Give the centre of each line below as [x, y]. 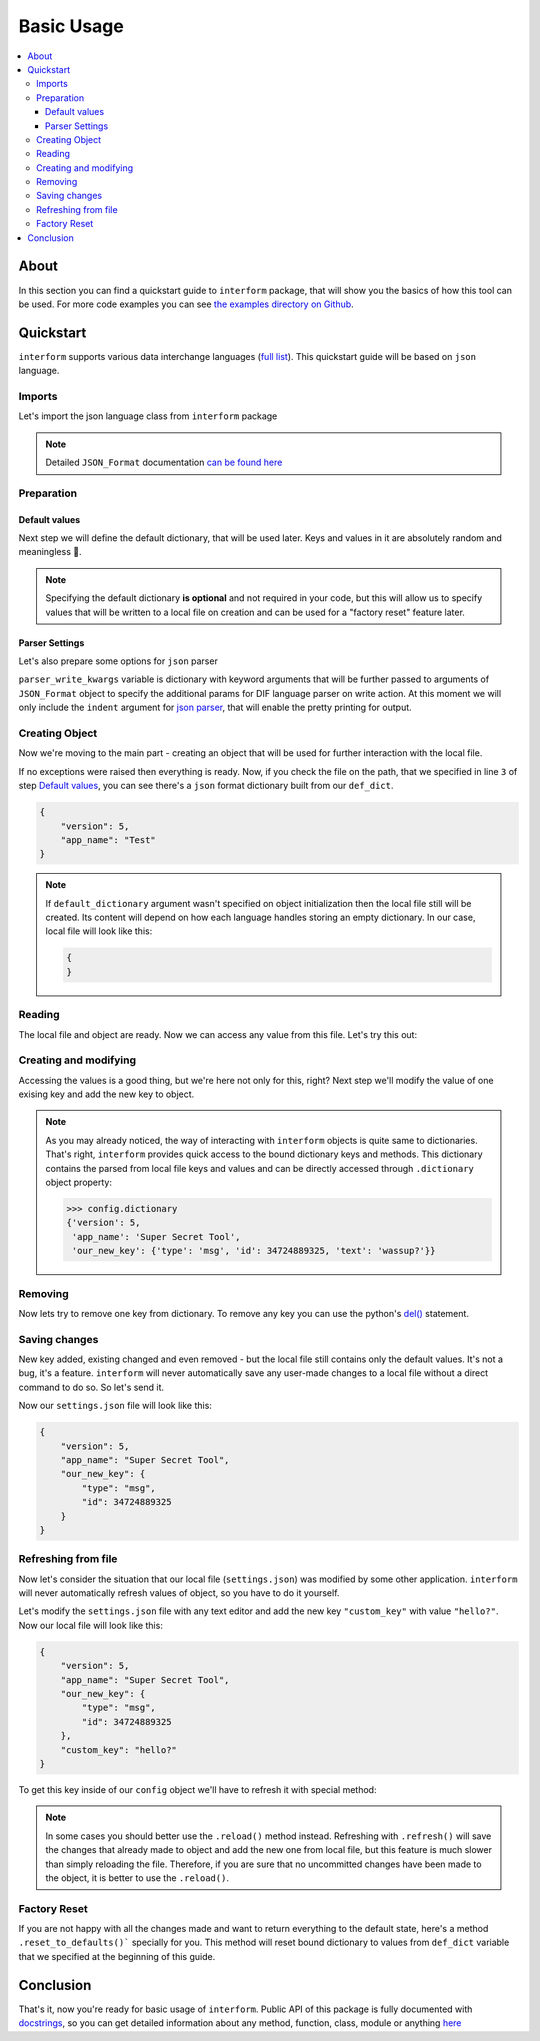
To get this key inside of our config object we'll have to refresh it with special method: [197, 1789]
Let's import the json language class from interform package [148, 416]
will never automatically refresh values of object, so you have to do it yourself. [179, 1593]
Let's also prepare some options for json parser [118, 661]
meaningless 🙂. [50, 552]
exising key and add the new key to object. [106, 1094]
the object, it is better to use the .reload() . [137, 1877]
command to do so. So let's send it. [91, 1387]
